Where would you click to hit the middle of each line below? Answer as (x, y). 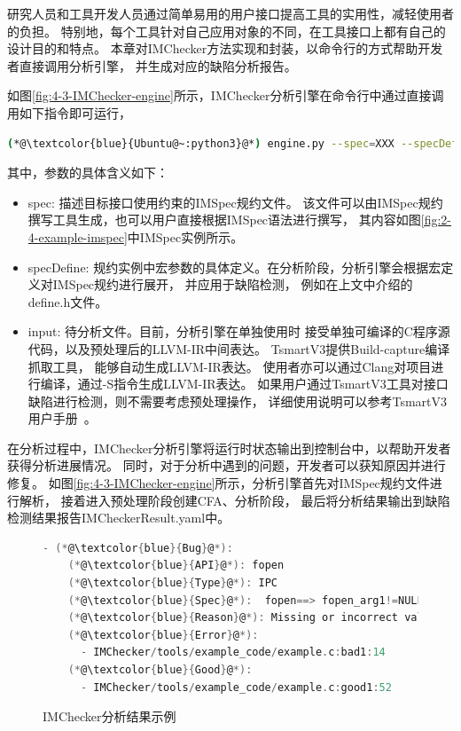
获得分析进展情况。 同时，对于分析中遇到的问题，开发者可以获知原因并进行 (227, 465)
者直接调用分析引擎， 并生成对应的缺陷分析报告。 (152, 65)
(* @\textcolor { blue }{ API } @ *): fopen (176, 566)
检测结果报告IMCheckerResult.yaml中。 (119, 518)
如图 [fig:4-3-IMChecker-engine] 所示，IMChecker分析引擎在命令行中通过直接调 (226, 95)
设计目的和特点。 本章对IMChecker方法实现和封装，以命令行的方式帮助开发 (225, 48)
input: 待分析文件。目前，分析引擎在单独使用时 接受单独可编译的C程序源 (239, 331)
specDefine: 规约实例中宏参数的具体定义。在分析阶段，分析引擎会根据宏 (234, 267)
